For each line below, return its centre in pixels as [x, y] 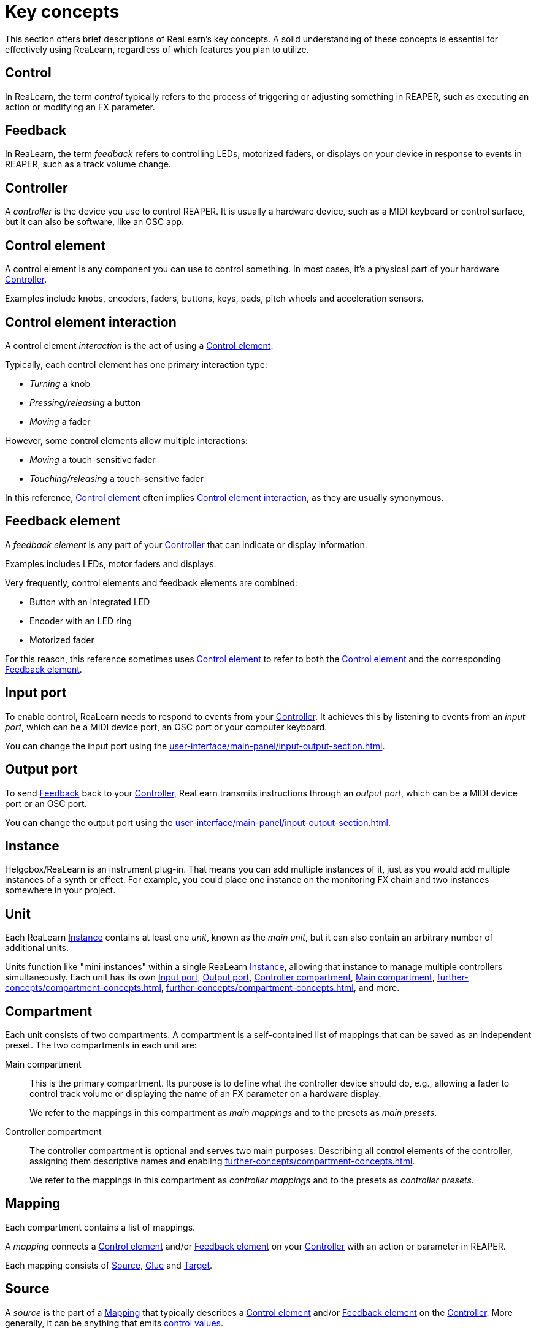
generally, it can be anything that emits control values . [114, 1323]
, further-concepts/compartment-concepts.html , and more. [280, 988]
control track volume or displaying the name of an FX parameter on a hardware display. [205, 1094]
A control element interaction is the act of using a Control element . [139, 345]
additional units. [37, 948]
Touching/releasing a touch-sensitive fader [117, 478]
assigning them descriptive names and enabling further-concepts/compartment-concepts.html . [222, 1161]
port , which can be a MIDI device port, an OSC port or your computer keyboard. [166, 727]
